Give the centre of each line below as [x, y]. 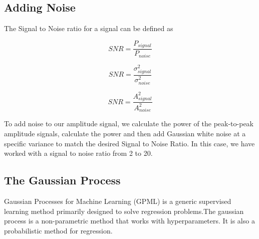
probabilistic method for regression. [58, 230]
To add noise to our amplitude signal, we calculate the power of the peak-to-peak [129, 124]
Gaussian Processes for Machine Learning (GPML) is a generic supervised [118, 201]
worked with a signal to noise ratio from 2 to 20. [78, 153]
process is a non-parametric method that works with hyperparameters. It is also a [129, 221]
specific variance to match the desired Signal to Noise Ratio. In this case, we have [129, 143]
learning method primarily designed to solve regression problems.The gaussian [124, 211]
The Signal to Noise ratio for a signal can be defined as [89, 28]
